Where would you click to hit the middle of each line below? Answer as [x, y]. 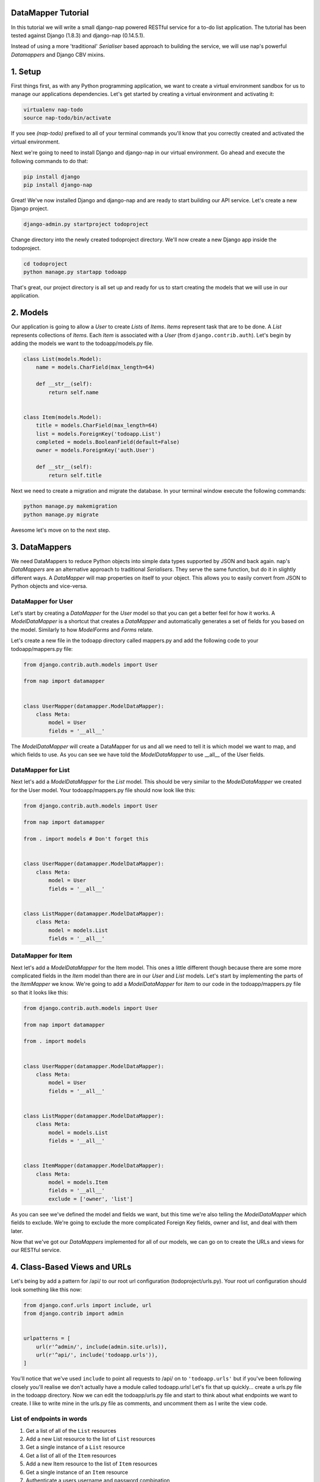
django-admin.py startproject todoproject [86, 224]
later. [17, 1231]
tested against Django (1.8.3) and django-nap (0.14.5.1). [78, 35]
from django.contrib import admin [73, 1313]
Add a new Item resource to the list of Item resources [92, 1464]
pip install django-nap [58, 185]
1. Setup [26, 71]
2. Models [30, 313]
